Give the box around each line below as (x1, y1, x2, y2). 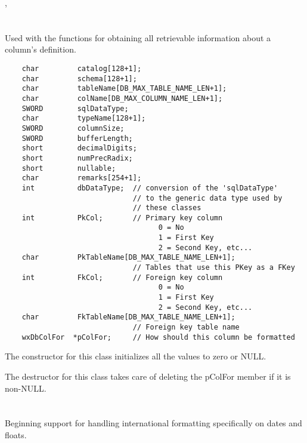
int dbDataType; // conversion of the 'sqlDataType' (21, 183, 278, 192)
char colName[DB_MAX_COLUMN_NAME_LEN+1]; (21, 94, 223, 103)
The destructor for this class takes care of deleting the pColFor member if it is (5, 370, 291, 382)
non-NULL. (5, 382, 46, 394)
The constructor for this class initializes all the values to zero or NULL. (5, 350, 266, 362)
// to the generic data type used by (132, 193, 283, 202)
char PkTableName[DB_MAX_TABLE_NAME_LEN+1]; (21, 253, 235, 262)
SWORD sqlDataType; (21, 104, 129, 113)
